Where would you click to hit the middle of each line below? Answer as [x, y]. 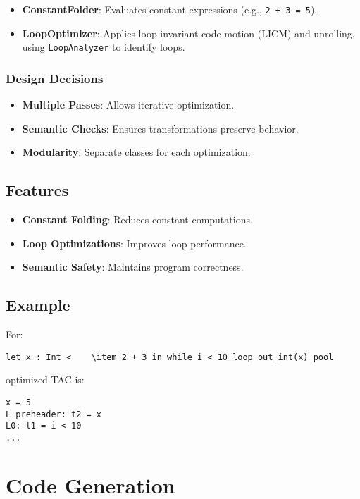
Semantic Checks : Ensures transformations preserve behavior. [160, 128]
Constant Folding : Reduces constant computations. [137, 220]
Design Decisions [55, 78]
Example [38, 305]
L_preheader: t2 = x [54, 414]
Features [37, 190]
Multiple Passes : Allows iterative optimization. [128, 105]
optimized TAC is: [45, 380]
